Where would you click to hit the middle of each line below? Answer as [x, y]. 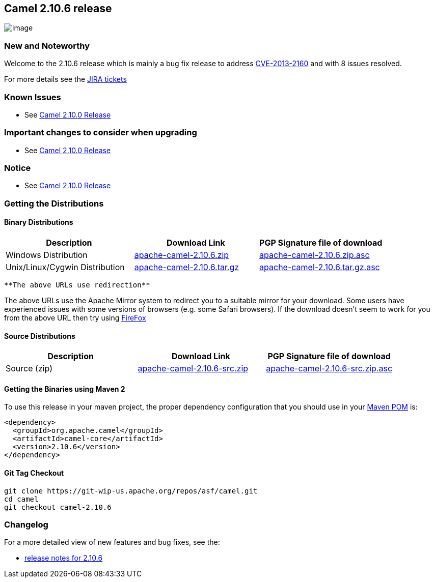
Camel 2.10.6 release [58, 8]
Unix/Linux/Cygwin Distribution [65, 267]
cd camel [21, 499]
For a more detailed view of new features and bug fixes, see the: [112, 542]
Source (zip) [29, 369]
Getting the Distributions [54, 203]
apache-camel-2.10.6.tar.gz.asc [320, 267]
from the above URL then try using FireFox [75, 318]
